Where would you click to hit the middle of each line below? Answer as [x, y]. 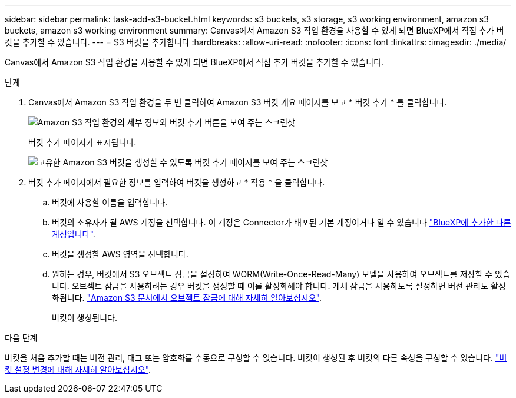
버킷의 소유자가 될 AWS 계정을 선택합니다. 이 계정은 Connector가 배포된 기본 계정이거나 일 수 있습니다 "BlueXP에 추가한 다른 [282, 222]
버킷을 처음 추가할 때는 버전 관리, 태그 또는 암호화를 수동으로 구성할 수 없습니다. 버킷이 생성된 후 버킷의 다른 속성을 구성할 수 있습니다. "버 [256, 358]
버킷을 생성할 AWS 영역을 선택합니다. [120, 254]
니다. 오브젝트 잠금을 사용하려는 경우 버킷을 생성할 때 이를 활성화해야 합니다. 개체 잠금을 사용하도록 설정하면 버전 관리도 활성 [279, 286]
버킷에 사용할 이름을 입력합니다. [110, 202]
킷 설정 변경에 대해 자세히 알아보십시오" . [78, 369]
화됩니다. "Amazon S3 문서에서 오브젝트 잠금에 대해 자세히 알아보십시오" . [187, 298]
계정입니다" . [74, 234]
